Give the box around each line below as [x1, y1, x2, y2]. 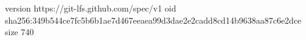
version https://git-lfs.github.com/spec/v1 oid [5, 2, 176, 14]
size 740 [5, 25, 34, 38]
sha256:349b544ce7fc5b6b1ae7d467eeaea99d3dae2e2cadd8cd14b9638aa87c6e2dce [5, 13, 302, 26]
